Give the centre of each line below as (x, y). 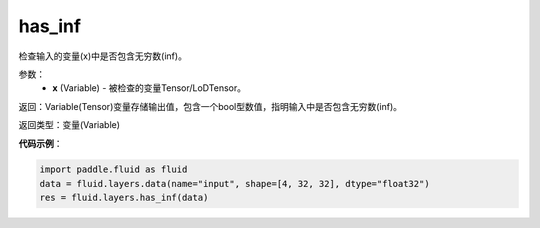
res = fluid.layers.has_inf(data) (124, 198)
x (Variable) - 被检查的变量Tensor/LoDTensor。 (149, 88)
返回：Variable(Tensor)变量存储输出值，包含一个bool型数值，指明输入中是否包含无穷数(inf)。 (210, 106)
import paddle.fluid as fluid (113, 169)
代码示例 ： (40, 143)
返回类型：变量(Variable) (69, 125)
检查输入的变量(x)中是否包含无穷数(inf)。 (102, 56)
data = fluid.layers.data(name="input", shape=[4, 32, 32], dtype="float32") (234, 183)
